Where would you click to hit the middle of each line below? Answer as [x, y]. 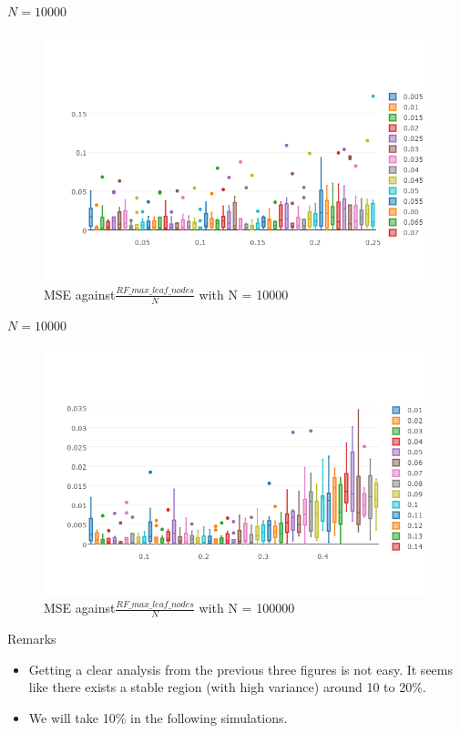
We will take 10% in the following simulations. [158, 717]
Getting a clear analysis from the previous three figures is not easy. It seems [240, 669]
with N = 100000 [247, 608]
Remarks [32, 639]
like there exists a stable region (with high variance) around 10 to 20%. [227, 687]
